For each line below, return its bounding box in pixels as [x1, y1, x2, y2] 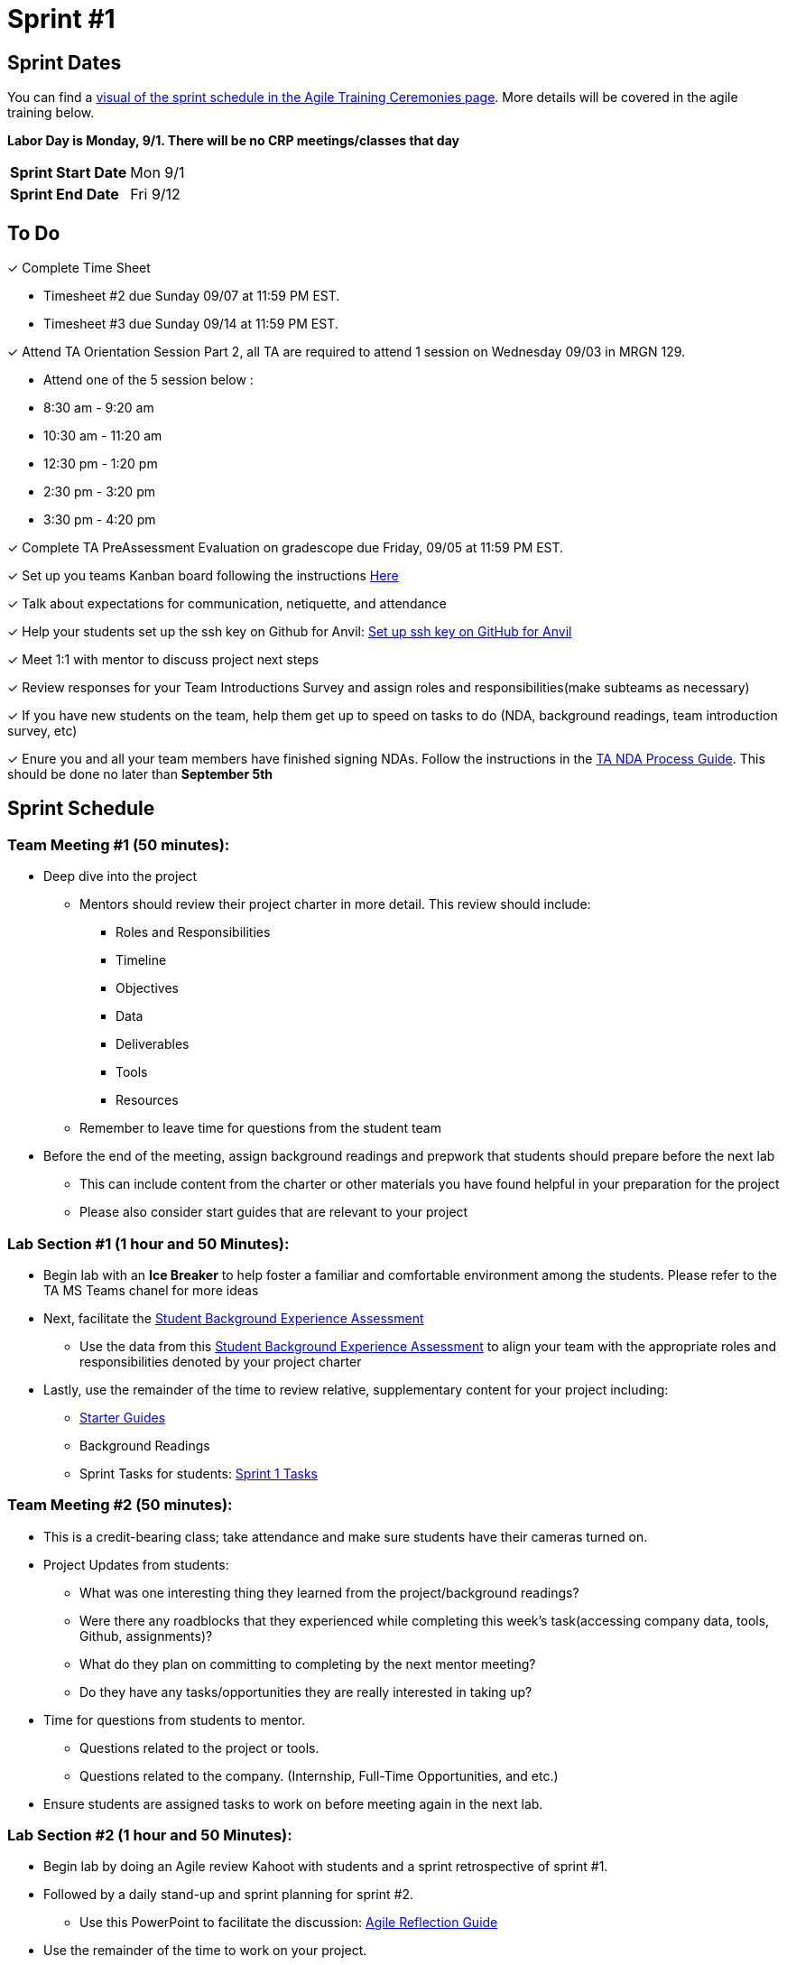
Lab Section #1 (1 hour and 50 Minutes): [7, 1234, 290, 1253]
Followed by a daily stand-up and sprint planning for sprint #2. [43, 1886, 413, 1903]
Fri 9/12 [130, 185, 181, 204]
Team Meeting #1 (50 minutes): [7, 835, 230, 854]
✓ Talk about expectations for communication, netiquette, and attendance [7, 596, 447, 612]
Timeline [116, 952, 167, 969]
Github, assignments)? [79, 1627, 213, 1644]
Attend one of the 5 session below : [43, 372, 254, 388]
